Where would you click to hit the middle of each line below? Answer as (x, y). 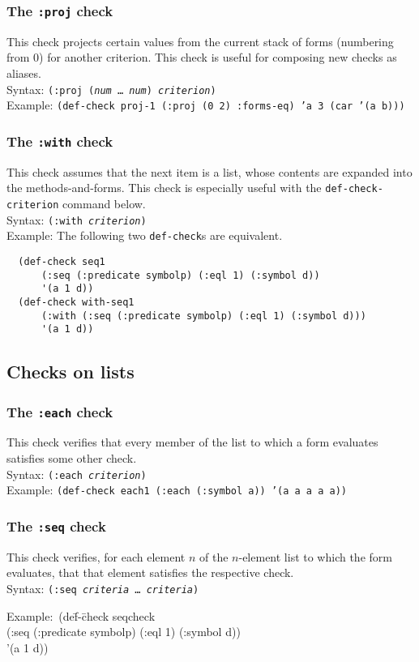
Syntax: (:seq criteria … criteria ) (103, 588)
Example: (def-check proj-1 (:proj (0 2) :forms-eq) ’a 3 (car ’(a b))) (206, 105)
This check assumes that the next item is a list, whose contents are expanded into (209, 171)
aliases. (24, 73)
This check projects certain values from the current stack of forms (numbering (200, 41)
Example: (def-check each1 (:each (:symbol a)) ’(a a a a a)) (177, 490)
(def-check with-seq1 (76, 302)
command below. (104, 203)
